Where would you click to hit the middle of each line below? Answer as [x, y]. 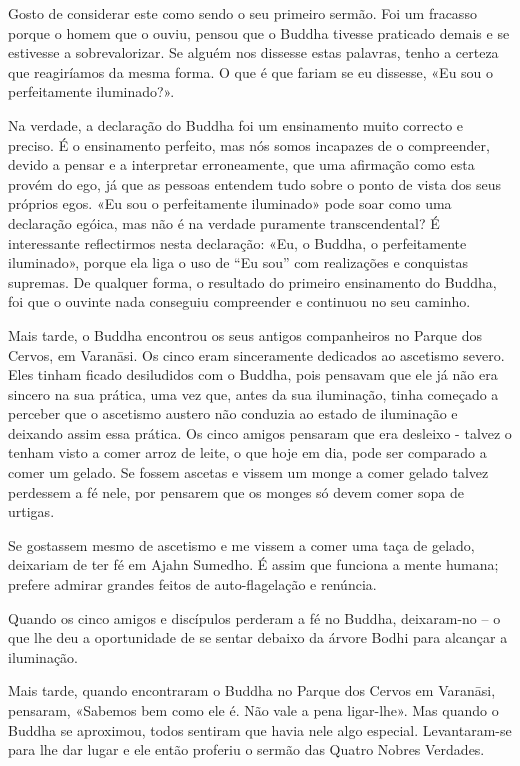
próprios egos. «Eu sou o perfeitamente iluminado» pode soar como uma [230, 203]
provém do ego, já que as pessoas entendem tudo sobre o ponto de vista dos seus [255, 183]
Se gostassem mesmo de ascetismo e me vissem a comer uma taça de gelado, [241, 544]
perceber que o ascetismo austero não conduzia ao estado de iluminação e [233, 413]
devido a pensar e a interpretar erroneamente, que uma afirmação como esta [241, 164]
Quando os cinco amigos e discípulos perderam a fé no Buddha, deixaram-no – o [254, 617]
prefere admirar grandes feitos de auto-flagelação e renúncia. [192, 584]
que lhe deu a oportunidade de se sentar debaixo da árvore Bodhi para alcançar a [258, 637]
